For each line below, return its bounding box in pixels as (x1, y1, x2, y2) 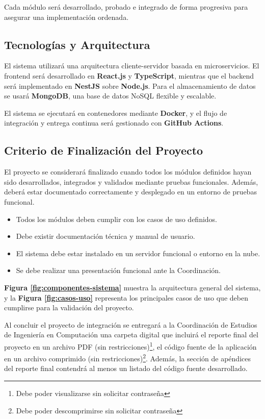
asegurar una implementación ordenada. (4, 11, 129, 22)
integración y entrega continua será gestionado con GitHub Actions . (4, 117, 224, 128)
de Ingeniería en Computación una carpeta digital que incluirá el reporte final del (4, 329, 258, 340)
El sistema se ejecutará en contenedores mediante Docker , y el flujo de (4, 107, 227, 118)
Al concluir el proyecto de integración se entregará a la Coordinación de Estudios (4, 319, 257, 330)
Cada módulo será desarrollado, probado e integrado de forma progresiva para (4, 2, 248, 12)
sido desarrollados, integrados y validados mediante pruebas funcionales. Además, (4, 176, 258, 187)
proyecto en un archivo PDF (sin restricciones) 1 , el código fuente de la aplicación (4, 339, 257, 352)
